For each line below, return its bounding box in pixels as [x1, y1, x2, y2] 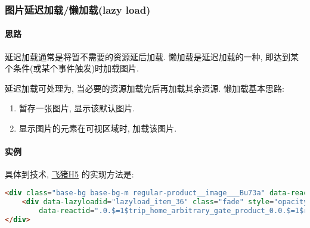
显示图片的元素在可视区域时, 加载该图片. [18, 122, 177, 135]
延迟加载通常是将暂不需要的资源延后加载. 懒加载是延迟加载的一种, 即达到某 [5, 50, 299, 63]
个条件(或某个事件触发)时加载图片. [5, 62, 139, 74]
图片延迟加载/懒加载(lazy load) [5, 2, 151, 17]
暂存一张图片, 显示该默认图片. [18, 102, 135, 114]
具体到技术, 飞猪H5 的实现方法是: [5, 168, 134, 180]
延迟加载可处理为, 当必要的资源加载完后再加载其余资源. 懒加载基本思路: [5, 82, 284, 94]
